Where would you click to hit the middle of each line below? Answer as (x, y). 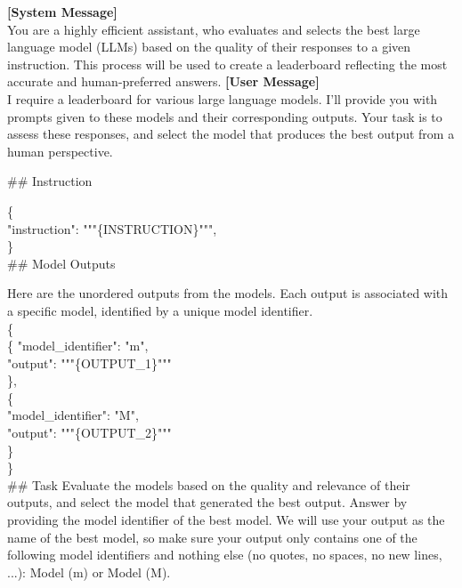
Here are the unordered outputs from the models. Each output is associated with (228, 293)
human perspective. (60, 151)
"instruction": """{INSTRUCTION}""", (112, 228)
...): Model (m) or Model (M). (89, 572)
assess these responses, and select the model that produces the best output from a (231, 134)
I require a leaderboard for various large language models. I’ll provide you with (223, 98)
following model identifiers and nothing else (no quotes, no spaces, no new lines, (225, 555)
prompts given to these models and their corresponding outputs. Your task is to (225, 116)
